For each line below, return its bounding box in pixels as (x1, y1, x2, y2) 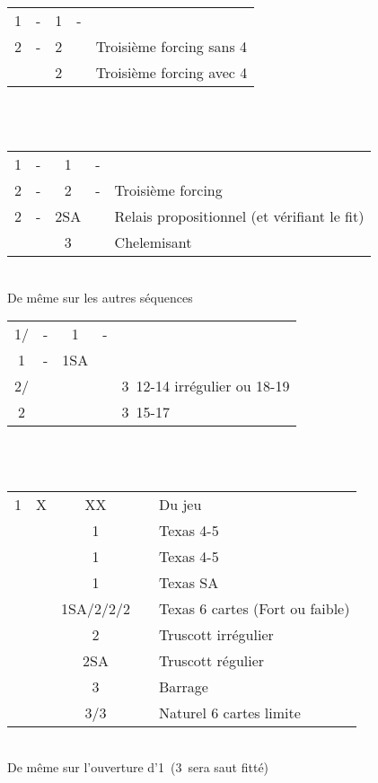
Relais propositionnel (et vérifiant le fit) (114, 206, 365, 227)
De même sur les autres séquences (7, 287, 193, 306)
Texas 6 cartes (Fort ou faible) (158, 597, 350, 619)
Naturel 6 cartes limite (158, 701, 301, 723)
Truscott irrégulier (158, 623, 274, 645)
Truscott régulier (158, 649, 265, 671)
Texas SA (158, 571, 219, 593)
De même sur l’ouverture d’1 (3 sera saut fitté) (7, 758, 269, 777)
